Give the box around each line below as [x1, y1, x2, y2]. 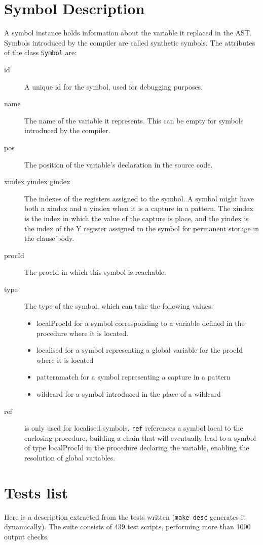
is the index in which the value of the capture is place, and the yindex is [24, 213, 249, 223]
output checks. [4, 531, 49, 542]
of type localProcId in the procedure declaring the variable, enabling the [24, 442, 249, 453]
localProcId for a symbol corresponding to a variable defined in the [36, 318, 245, 328]
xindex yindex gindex [4, 176, 70, 187]
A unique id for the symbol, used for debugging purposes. [24, 81, 203, 92]
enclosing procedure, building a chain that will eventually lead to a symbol [24, 432, 256, 443]
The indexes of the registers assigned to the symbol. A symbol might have [24, 193, 254, 203]
